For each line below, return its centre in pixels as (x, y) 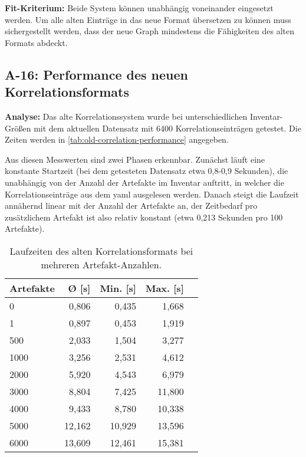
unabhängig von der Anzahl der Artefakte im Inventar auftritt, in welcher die (144, 182)
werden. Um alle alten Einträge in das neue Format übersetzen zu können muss (148, 19)
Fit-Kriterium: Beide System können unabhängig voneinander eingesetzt (139, 8)
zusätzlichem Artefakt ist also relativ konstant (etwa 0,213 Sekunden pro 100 (144, 217)
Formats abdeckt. (36, 42)
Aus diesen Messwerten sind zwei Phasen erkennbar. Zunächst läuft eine (135, 159)
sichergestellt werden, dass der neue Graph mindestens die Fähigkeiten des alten (150, 31)
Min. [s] (118, 288)
